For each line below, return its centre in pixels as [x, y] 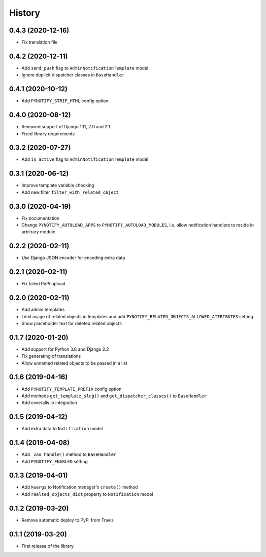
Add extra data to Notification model [62, 429]
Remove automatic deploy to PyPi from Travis [68, 520]
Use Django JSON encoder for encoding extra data [73, 258]
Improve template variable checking [58, 186]
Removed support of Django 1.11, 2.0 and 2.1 [66, 127]
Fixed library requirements [48, 134]
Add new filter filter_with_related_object [70, 192]
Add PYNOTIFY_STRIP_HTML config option [65, 101]
